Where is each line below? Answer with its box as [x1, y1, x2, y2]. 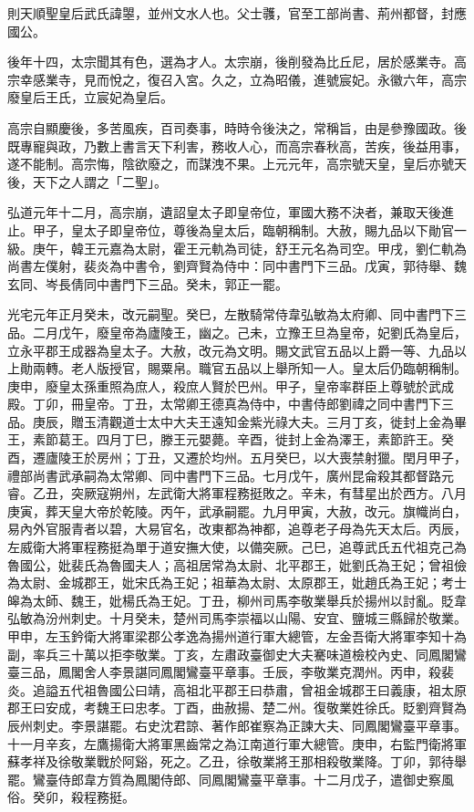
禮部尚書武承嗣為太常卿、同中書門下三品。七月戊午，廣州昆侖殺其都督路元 [7, 465, 454, 484]
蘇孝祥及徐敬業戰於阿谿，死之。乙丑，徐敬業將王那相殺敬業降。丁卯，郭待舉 [7, 752, 467, 771]
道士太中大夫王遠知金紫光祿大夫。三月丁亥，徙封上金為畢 [121, 411, 467, 431]
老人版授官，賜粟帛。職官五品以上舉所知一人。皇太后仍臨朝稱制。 [70, 359, 467, 378]
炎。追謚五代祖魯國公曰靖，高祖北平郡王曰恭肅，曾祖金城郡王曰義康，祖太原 [7, 680, 467, 699]
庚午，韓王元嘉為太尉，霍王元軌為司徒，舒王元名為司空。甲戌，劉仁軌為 [32, 238, 467, 257]
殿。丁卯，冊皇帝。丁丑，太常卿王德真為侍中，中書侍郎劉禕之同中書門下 [7, 394, 441, 413]
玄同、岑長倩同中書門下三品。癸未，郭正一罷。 [7, 274, 288, 293]
